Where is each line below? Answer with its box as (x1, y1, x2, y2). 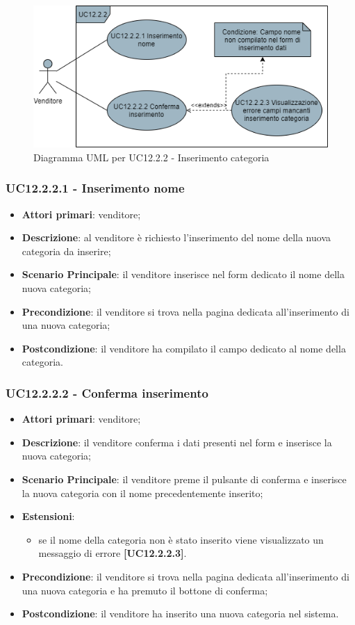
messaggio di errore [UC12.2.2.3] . (38, 546, 187, 560)
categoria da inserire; (22, 243, 111, 258)
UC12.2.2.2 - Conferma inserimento (6, 384, 208, 401)
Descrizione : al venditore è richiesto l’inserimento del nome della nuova (22, 230, 331, 245)
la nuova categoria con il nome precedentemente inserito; (22, 485, 263, 500)
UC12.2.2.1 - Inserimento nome (6, 179, 185, 197)
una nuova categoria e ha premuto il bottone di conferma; (22, 583, 268, 597)
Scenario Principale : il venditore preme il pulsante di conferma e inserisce (22, 472, 347, 487)
